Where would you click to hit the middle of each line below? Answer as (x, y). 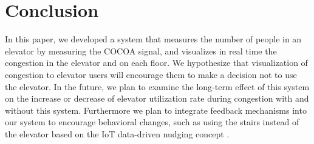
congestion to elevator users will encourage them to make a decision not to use (151, 74)
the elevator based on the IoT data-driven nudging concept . (117, 133)
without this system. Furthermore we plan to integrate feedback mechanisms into (156, 110)
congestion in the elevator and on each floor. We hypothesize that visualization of (156, 63)
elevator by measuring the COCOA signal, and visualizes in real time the (141, 51)
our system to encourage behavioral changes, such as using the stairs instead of (152, 122)
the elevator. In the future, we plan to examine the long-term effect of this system (157, 86)
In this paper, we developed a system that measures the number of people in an (153, 39)
